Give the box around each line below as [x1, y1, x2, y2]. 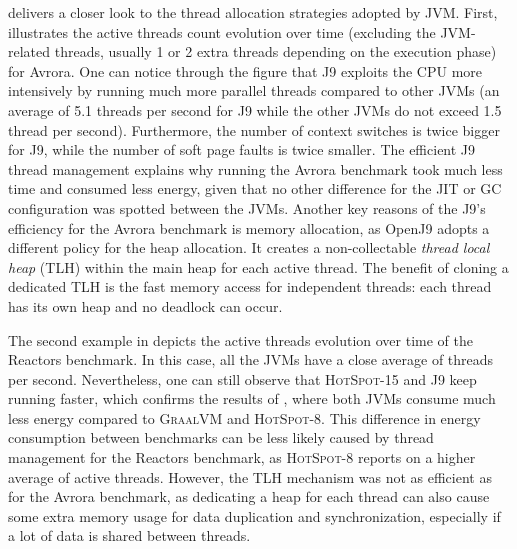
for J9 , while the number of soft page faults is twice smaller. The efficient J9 [8, 139, 476, 160]
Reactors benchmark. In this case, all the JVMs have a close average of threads [8, 349, 494, 370]
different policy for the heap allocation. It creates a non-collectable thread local [8, 237, 490, 258]
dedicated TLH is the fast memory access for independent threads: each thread [8, 276, 492, 297]
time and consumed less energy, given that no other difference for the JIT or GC [8, 178, 502, 199]
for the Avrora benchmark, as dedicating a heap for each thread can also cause [8, 486, 490, 507]
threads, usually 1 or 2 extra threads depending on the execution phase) [54, 41, 497, 62]
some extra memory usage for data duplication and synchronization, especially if [8, 505, 501, 526]
